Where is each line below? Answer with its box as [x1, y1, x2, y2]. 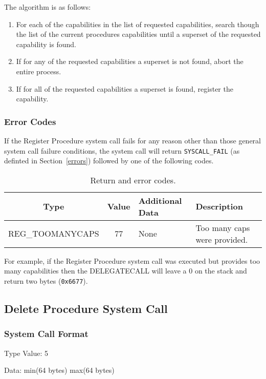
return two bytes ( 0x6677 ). [4, 276, 88, 286]
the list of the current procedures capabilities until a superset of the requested [16, 29, 261, 39]
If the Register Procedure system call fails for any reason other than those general [4, 135, 261, 145]
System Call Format [4, 327, 88, 340]
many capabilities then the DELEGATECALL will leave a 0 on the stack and [4, 265, 247, 276]
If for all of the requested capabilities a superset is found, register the [16, 83, 233, 94]
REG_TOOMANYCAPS [8, 227, 99, 240]
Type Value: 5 [4, 347, 48, 358]
